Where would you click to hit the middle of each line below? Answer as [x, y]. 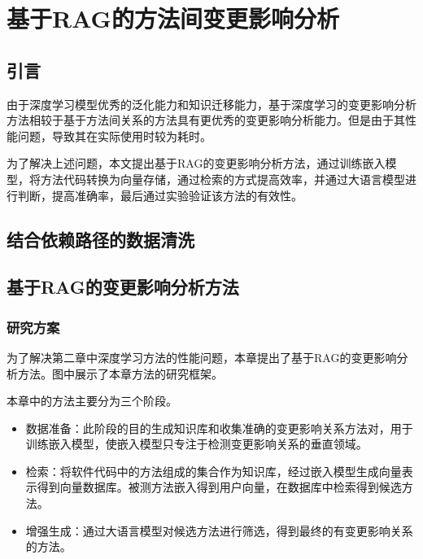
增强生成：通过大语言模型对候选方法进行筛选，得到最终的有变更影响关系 [219, 530]
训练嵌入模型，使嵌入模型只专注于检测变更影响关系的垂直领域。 [196, 444]
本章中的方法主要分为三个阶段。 [92, 401]
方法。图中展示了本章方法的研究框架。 [120, 373]
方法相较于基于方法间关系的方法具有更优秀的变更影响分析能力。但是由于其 [206, 120]
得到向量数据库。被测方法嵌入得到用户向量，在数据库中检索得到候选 [219, 487]
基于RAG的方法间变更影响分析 [173, 18]
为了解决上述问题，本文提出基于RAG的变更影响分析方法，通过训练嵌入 [196, 163]
